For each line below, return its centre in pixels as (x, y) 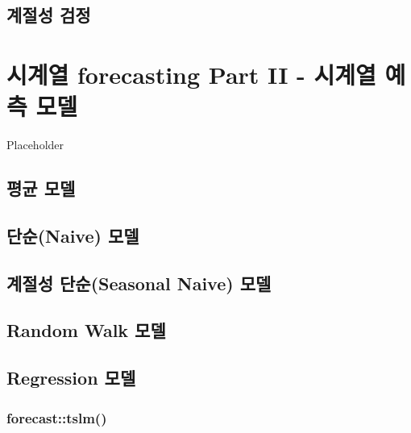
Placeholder (35, 145)
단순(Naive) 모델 (73, 235)
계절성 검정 (49, 15)
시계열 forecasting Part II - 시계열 (191, 74)
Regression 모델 (71, 378)
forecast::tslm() (57, 417)
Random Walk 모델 (86, 330)
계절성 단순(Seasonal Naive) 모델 (139, 283)
